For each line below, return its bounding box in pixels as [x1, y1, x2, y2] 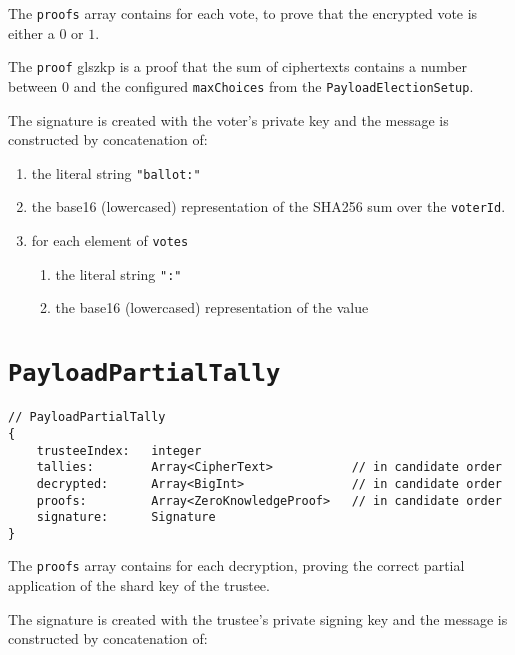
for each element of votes [31, 230, 189, 251]
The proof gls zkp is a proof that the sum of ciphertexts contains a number [8, 56, 468, 77]
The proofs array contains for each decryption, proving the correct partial [8, 555, 465, 576]
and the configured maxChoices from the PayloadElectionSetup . [73, 75, 474, 96]
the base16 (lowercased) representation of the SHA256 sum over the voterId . [31, 196, 506, 217]
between [8, 75, 58, 96]
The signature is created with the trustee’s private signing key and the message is [8, 608, 508, 629]
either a [8, 22, 55, 43]
